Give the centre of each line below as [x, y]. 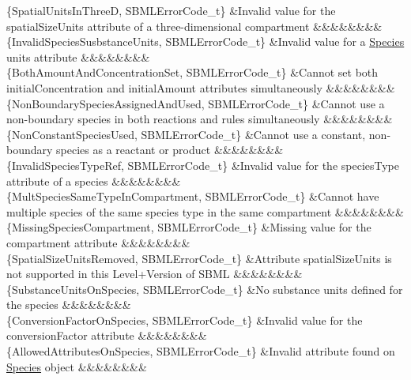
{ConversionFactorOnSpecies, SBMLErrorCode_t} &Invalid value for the [185, 320]
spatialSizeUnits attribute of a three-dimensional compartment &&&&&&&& [194, 26]
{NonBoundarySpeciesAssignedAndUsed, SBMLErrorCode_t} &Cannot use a [196, 103]
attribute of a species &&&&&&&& [94, 181]
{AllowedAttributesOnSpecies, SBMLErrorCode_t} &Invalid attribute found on [201, 351]
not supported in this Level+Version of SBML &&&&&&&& [155, 274]
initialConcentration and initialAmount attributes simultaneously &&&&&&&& [201, 87]
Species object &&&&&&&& [77, 366]
